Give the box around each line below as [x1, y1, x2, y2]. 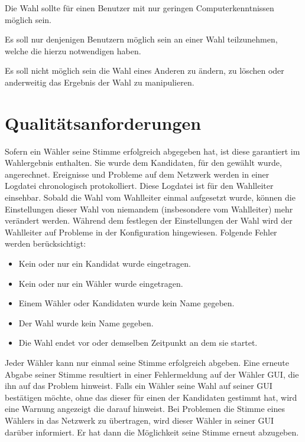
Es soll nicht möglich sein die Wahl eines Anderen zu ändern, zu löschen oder [5, 64, 284, 77]
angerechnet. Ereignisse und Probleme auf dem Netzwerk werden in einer [5, 168, 270, 180]
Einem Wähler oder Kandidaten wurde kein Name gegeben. [18, 297, 235, 309]
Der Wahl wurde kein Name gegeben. [18, 316, 154, 329]
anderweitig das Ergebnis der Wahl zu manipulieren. [5, 76, 194, 88]
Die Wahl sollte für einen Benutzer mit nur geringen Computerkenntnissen [5, 2, 274, 14]
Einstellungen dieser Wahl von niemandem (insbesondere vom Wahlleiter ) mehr [5, 202, 293, 215]
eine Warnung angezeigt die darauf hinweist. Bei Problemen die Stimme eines [5, 402, 285, 415]
